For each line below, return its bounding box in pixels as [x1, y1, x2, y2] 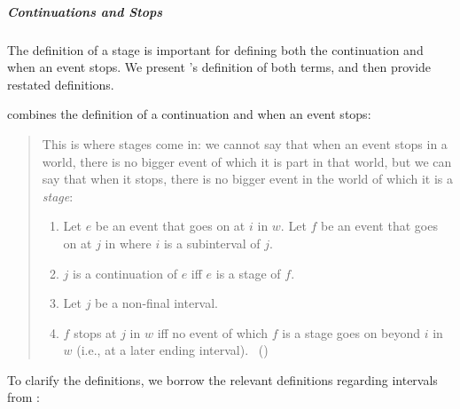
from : [7, 388, 41, 406]
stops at [74, 323, 117, 342]
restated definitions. [7, 75, 114, 93]
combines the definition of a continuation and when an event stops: [7, 105, 371, 123]
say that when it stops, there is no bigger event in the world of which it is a [42, 169, 454, 188]
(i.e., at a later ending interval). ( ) [76, 341, 269, 359]
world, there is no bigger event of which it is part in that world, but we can [42, 152, 452, 170]
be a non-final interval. [95, 294, 219, 312]
